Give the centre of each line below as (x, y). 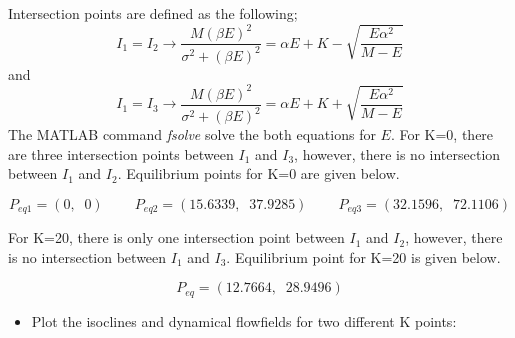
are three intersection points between (121, 153)
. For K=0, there (442, 134)
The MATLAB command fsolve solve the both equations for (192, 134)
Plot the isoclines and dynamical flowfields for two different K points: (244, 320)
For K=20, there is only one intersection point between (176, 237)
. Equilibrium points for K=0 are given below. (258, 173)
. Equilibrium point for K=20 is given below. (363, 256)
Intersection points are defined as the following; (153, 13)
